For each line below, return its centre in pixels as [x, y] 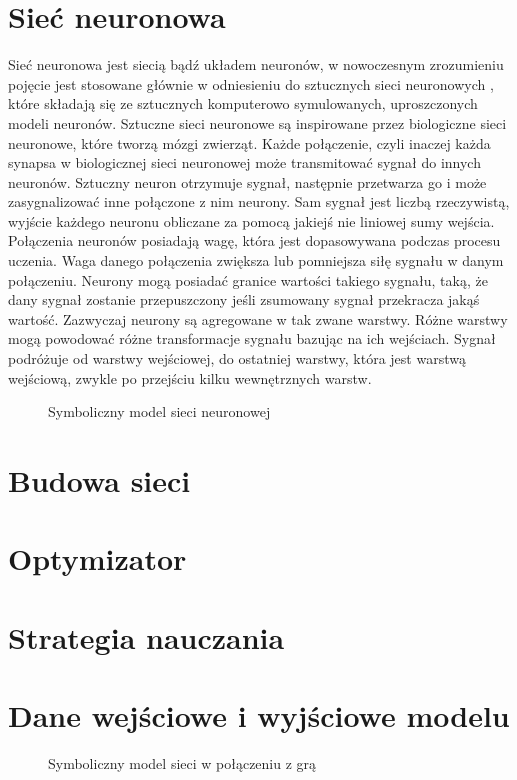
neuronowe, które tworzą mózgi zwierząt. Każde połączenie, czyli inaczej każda [249, 142]
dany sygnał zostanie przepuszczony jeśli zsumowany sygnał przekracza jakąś [244, 299]
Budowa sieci [99, 480]
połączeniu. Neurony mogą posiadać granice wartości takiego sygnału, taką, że [248, 279]
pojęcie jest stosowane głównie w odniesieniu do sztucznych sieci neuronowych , [251, 83]
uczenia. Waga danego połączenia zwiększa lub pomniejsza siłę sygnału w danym [256, 260]
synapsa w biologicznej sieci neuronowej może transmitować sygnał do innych [244, 162]
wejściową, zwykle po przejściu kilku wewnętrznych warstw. [190, 377]
